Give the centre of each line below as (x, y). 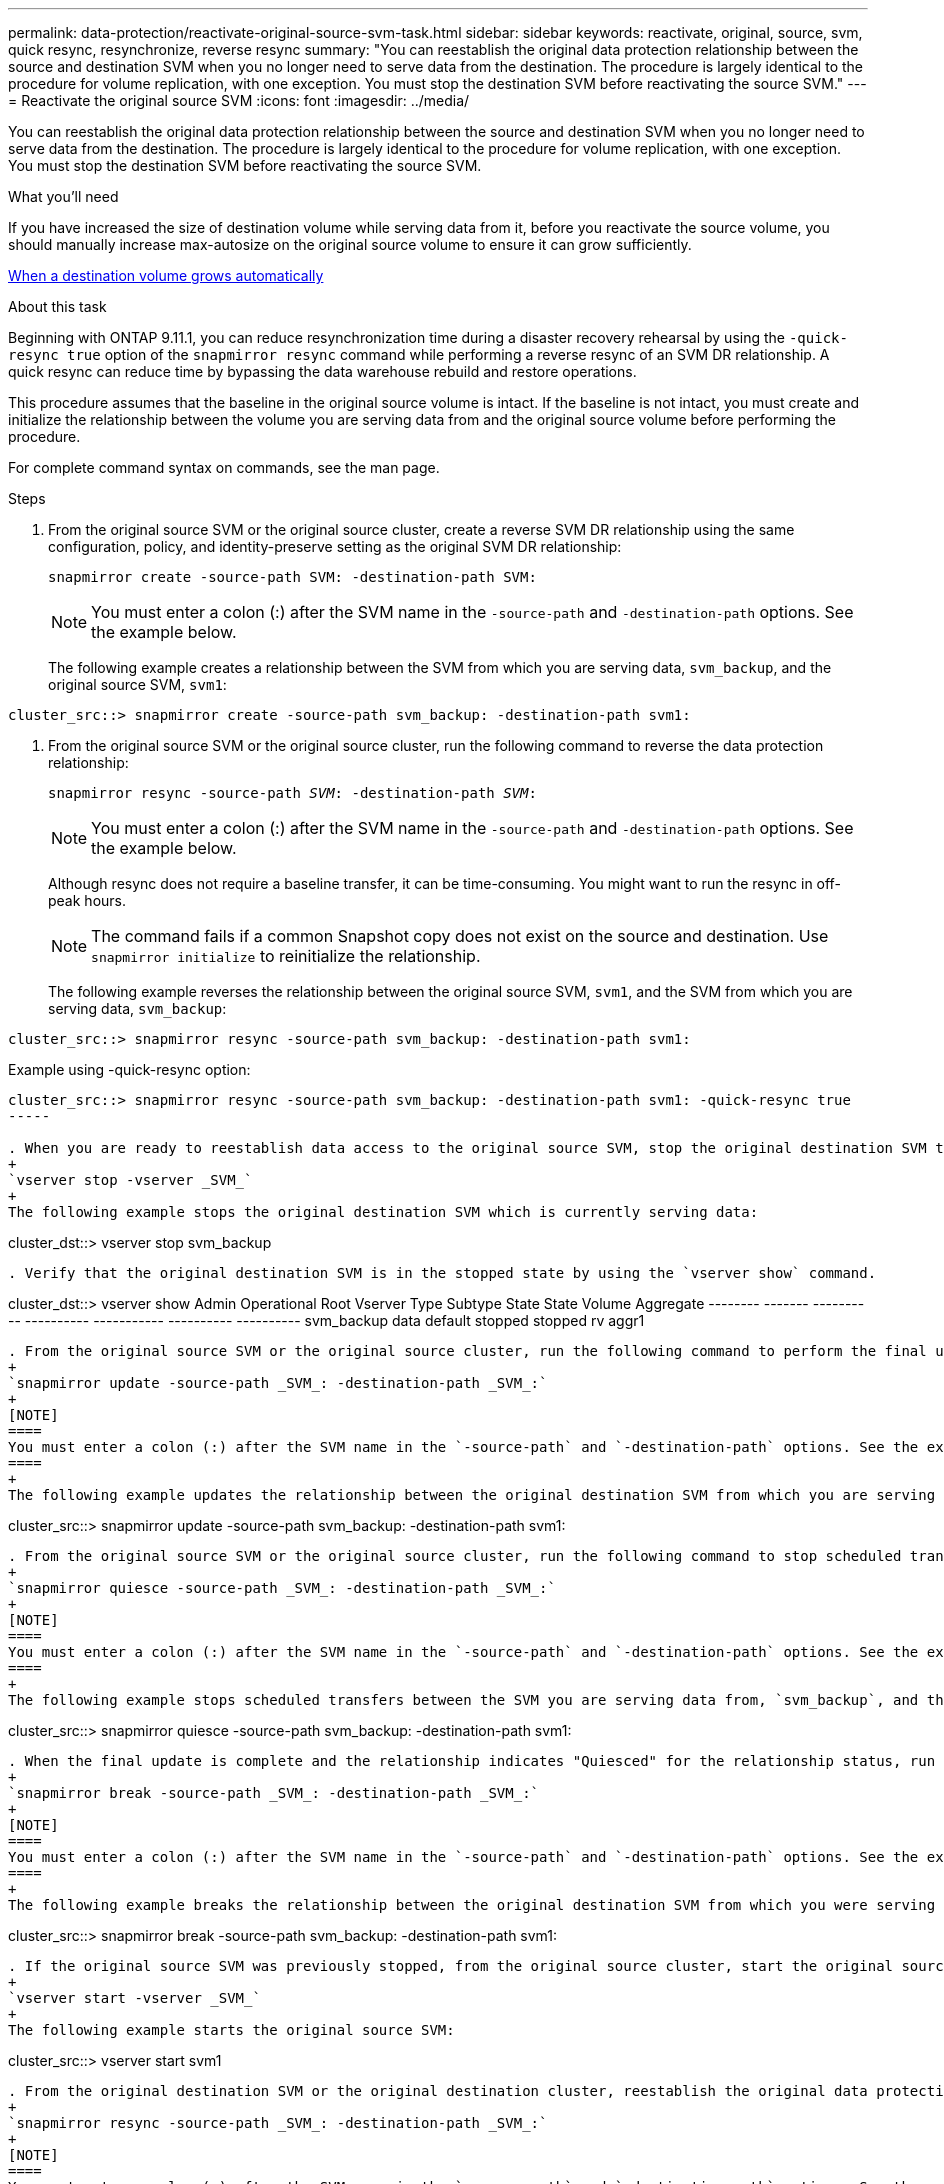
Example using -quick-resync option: (129, 1069)
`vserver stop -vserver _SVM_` (130, 1180)
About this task (57, 306)
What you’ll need (63, 196)
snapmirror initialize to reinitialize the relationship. (286, 956)
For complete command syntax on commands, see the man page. (224, 467)
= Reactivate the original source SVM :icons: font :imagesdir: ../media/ (239, 100)
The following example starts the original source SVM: (231, 2030)
